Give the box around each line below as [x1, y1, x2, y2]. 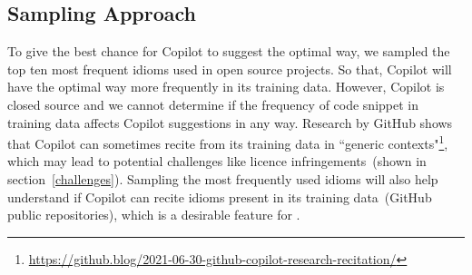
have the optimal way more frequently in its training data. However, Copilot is [7, 77, 445, 96]
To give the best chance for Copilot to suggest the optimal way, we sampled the [7, 42, 450, 61]
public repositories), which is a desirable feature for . [7, 205, 300, 224]
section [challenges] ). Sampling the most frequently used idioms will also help [7, 170, 438, 189]
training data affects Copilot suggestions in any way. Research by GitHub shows [7, 113, 453, 132]
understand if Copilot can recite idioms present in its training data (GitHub [7, 187, 432, 206]
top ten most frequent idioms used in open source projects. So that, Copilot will [7, 59, 452, 78]
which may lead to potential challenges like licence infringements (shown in [7, 152, 427, 171]
